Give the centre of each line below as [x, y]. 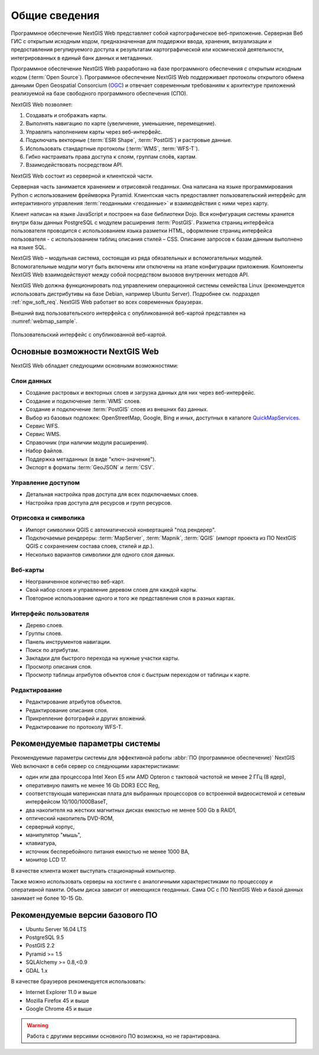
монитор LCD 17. [46, 860]
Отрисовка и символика [48, 518]
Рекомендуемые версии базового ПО [84, 915]
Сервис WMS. [43, 434]
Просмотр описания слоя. [59, 666]
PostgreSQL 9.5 [45, 937]
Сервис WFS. [43, 426]
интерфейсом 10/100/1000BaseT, [66, 802]
